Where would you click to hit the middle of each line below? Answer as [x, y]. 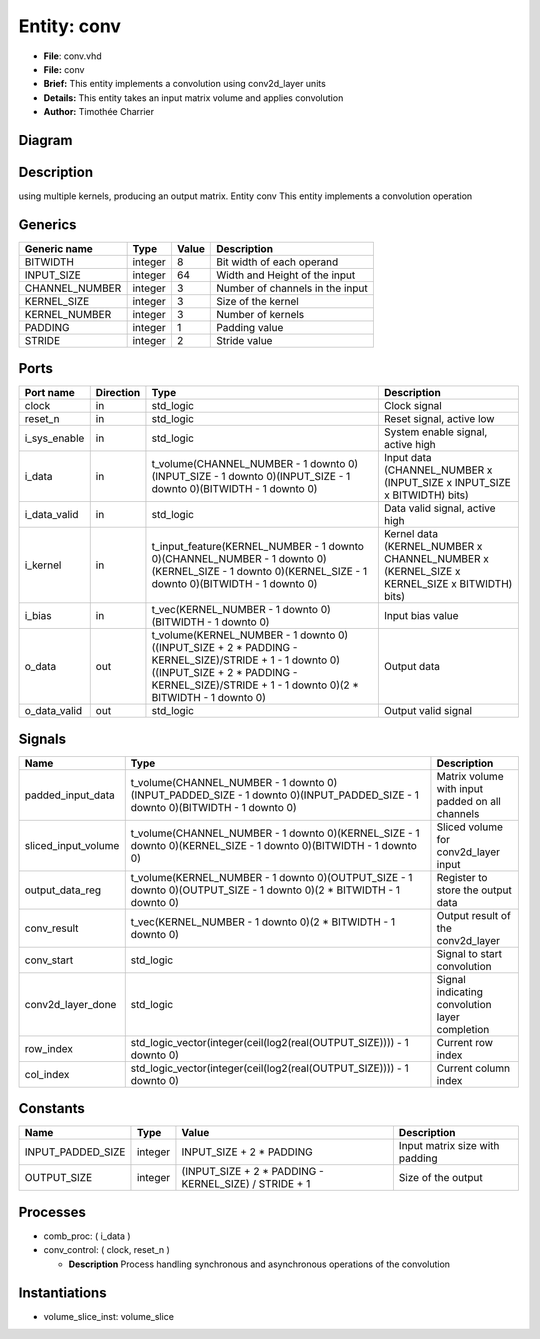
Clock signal [412, 406]
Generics [47, 224]
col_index [47, 1074]
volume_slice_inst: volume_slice [109, 1316]
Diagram [45, 140]
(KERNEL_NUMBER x [433, 547]
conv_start [49, 960]
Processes [52, 1211]
